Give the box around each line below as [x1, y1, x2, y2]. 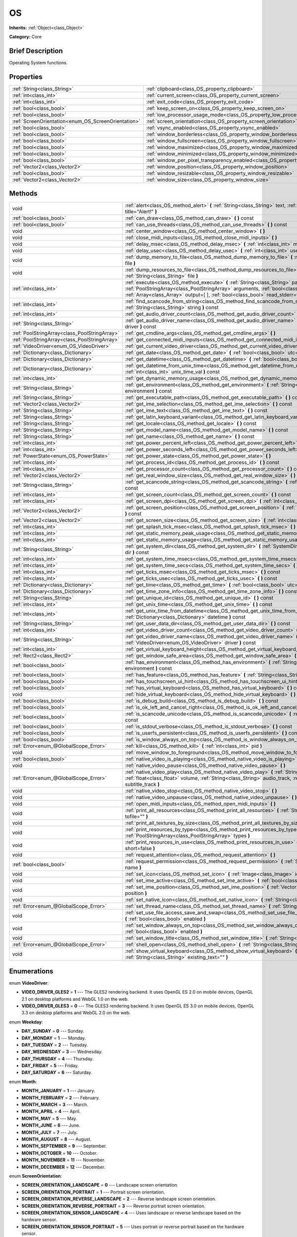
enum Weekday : [9, 1019, 43, 1025]
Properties [9, 72, 43, 81]
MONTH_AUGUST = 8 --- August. [21, 1136, 92, 1142]
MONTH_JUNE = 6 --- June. [21, 1122, 80, 1128]
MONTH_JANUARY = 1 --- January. [21, 1088, 96, 1094]
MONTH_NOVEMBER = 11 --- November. [21, 1157, 105, 1163]
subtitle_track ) [125, 781, 160, 788]
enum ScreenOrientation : [9, 1173, 62, 1179]
